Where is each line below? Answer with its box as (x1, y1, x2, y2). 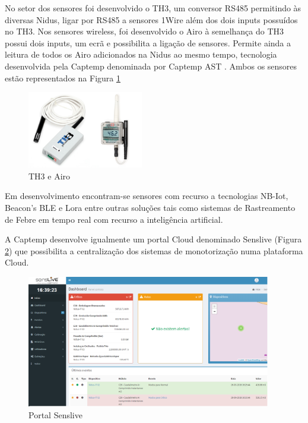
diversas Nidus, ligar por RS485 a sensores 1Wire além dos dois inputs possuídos (5, 13, 298, 26)
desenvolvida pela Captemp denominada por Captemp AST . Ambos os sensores (5, 59, 297, 72)
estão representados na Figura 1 (5, 71, 120, 84)
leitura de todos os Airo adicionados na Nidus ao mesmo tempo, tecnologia (5, 48, 277, 61)
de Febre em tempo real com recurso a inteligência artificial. (5, 213, 223, 225)
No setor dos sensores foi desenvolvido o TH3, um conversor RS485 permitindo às (5, 2, 301, 14)
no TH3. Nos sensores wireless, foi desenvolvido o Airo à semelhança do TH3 (5, 25, 284, 37)
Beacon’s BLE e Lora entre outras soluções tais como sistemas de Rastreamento (5, 201, 296, 213)
